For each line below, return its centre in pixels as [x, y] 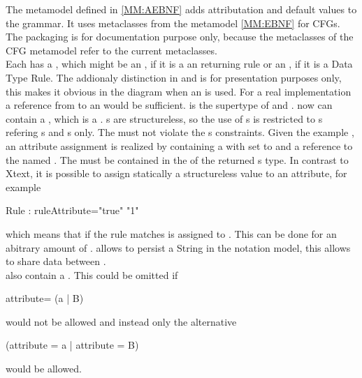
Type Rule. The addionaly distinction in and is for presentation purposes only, [174, 77]
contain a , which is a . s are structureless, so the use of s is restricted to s [164, 118]
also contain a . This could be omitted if [92, 274]
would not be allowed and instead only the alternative [121, 321]
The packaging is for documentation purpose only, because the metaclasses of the [180, 37]
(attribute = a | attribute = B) [72, 345]
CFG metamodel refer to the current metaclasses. [111, 50]
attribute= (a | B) [45, 298]
